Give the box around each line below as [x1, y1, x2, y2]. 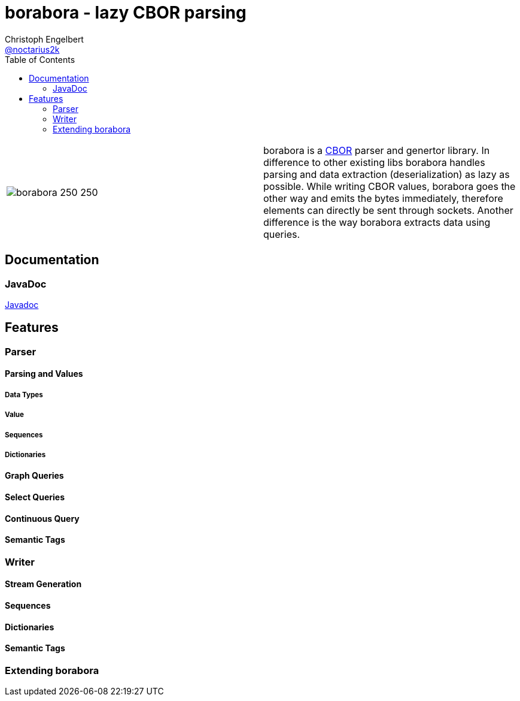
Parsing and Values [5, 368, 83, 379]
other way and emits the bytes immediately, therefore [263, 192, 503, 204]
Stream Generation [5, 579, 82, 590]
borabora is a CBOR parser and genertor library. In [263, 144, 490, 156]
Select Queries [5, 491, 65, 502]
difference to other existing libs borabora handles [263, 156, 485, 168]
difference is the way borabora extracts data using [263, 216, 491, 228]
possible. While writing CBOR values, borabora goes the [263, 180, 516, 192]
